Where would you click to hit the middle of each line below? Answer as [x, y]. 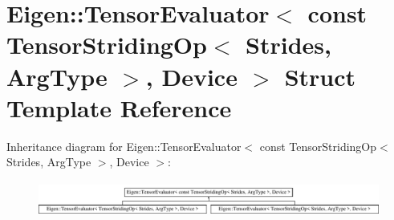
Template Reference [119, 107]
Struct [320, 76]
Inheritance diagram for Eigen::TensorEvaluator [124, 146]
